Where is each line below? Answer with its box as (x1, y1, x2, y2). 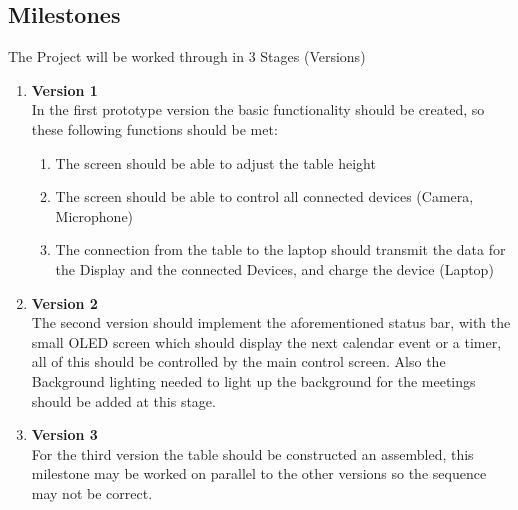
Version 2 (31, 292, 98, 313)
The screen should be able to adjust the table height (55, 152, 376, 173)
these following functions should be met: (31, 118, 278, 139)
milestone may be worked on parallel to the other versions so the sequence (31, 463, 487, 484)
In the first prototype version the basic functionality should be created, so (31, 99, 485, 120)
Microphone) (55, 205, 134, 226)
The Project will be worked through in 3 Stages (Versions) (8, 46, 366, 67)
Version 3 (31, 424, 98, 445)
